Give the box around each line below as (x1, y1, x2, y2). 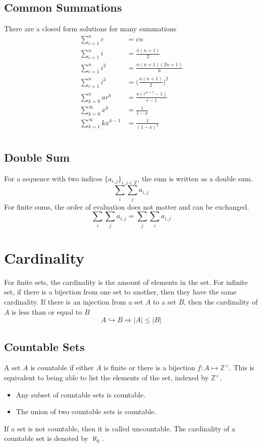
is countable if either (30, 362, 94, 373)
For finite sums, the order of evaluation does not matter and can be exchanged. (4, 201, 249, 212)
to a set (153, 296, 177, 307)
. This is (229, 362, 254, 373)
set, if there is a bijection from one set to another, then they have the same (4, 286, 237, 297)
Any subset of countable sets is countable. (16, 389, 146, 400)
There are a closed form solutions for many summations (4, 23, 177, 34)
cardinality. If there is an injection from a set (4, 296, 143, 307)
